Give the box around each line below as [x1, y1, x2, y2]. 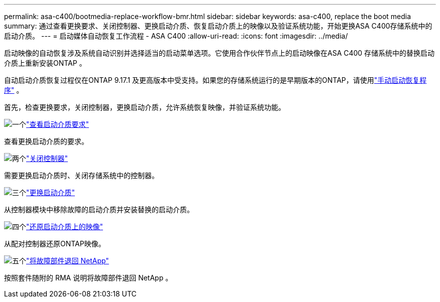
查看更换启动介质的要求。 [4, 137, 88, 145]
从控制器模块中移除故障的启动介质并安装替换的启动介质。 [4, 205, 194, 214]
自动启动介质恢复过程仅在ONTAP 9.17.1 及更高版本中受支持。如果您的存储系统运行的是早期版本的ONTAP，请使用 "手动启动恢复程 [4, 76, 427, 84]
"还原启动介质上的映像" [26, 222, 103, 231]
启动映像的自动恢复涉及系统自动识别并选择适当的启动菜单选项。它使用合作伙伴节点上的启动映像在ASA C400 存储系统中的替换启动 [4, 49, 435, 57]
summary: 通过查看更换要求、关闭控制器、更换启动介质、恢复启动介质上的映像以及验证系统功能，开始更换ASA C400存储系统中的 [4, 22, 432, 30]
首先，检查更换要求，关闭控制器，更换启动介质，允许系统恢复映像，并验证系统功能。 [4, 103, 285, 111]
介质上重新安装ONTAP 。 [4, 59, 86, 67]
